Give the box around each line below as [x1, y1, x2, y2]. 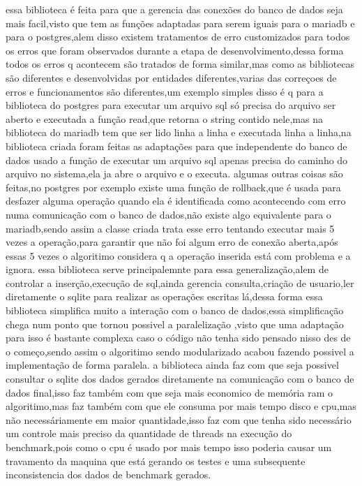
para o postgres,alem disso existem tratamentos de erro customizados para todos [6, 29, 350, 44]
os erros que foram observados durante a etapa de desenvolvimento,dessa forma [6, 43, 344, 57]
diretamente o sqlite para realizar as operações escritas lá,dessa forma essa [6, 289, 323, 304]
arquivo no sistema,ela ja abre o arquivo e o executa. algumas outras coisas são [6, 166, 343, 181]
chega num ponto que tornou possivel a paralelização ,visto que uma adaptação [6, 316, 344, 331]
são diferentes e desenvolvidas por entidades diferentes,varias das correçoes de [6, 70, 337, 84]
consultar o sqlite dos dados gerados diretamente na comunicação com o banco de [6, 371, 354, 386]
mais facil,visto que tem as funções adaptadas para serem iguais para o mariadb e [6, 15, 355, 30]
